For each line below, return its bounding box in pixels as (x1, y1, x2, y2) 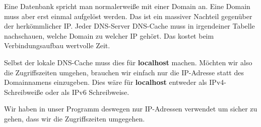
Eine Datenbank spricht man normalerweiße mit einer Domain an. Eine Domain (4, 1, 250, 11)
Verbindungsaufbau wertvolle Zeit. (4, 40, 110, 51)
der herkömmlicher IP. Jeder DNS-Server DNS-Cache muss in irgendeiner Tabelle (4, 21, 255, 31)
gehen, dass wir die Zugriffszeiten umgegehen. (4, 113, 145, 123)
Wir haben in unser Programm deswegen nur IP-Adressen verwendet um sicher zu (4, 103, 257, 114)
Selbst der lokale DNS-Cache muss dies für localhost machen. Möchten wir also (4, 57, 252, 67)
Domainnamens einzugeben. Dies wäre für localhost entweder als (4, 77, 207, 87)
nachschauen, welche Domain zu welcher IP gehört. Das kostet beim (4, 30, 214, 41)
